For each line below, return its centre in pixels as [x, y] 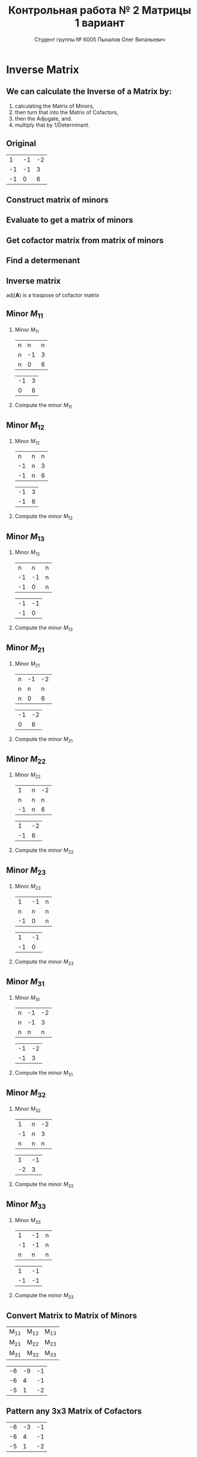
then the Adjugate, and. [43, 118]
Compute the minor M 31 [44, 1074]
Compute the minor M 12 [44, 517]
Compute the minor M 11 [43, 406]
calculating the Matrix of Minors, [54, 106]
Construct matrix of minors [57, 200]
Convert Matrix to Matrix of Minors [72, 1315]
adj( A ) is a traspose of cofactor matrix [53, 295]
